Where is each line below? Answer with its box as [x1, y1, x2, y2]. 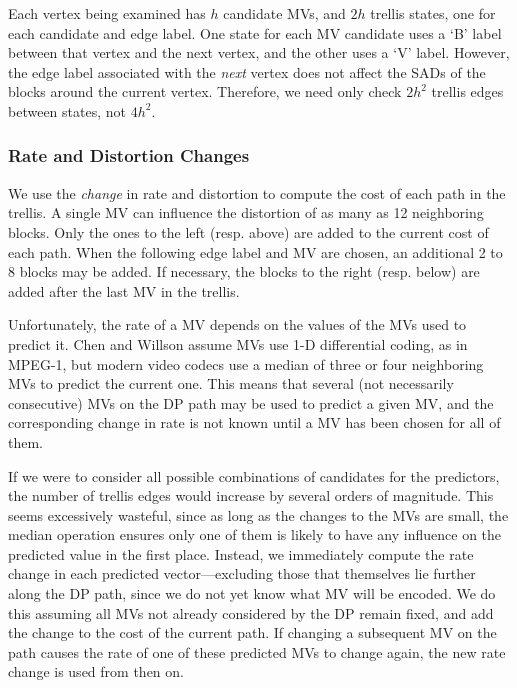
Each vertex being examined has [8, 3, 206, 23]
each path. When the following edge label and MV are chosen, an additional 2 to [8, 241, 503, 262]
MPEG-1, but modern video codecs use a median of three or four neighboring [8, 353, 484, 374]
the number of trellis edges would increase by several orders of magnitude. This [8, 485, 494, 506]
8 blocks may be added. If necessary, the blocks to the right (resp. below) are [8, 261, 480, 282]
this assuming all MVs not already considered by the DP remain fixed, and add [8, 602, 494, 623]
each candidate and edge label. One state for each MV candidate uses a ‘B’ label [8, 22, 502, 43]
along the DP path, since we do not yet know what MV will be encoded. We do [8, 583, 496, 604]
